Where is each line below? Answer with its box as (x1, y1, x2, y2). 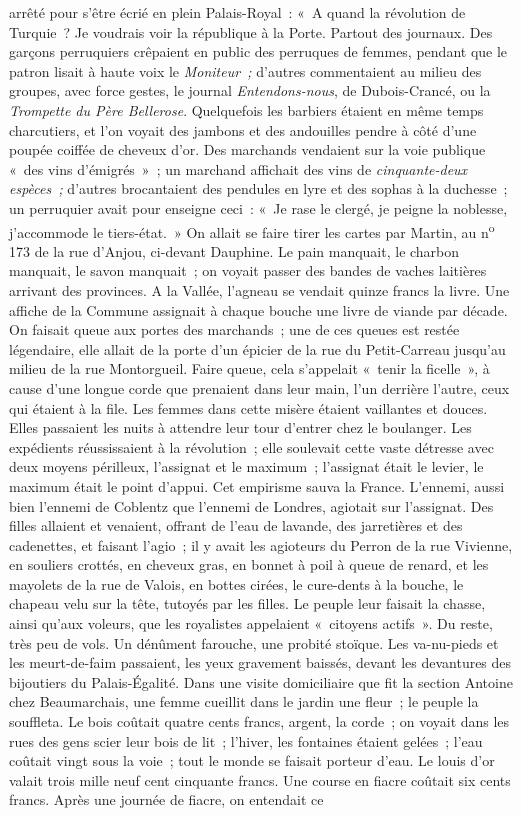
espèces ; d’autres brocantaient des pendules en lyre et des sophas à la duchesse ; (9, 178, 508, 199)
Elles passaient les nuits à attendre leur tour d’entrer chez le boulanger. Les (9, 417, 472, 438)
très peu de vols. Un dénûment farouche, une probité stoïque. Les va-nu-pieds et (9, 632, 499, 653)
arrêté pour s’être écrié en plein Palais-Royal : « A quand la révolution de (9, 2, 466, 22)
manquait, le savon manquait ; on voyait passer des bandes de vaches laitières (9, 260, 487, 281)
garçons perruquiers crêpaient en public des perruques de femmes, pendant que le (9, 41, 508, 62)
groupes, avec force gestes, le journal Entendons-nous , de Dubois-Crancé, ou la (9, 80, 491, 101)
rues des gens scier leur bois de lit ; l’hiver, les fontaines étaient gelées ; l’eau (9, 730, 483, 751)
